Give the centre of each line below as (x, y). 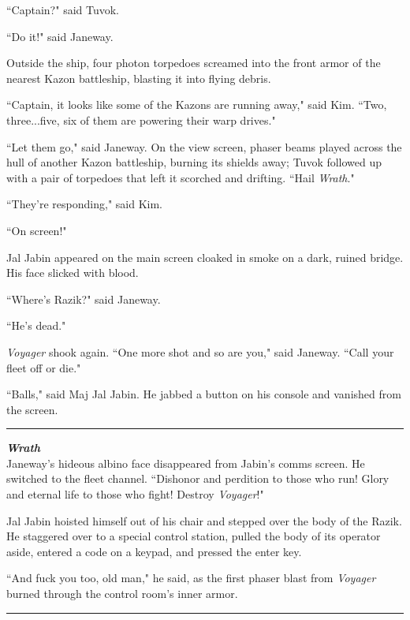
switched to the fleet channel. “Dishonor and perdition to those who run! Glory (198, 478)
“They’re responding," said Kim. (84, 204)
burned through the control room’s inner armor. (122, 594)
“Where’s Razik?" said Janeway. (84, 299)
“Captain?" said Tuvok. (63, 9)
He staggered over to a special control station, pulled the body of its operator (194, 536)
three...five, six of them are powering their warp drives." (141, 120)
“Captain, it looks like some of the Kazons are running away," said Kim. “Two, (197, 105)
